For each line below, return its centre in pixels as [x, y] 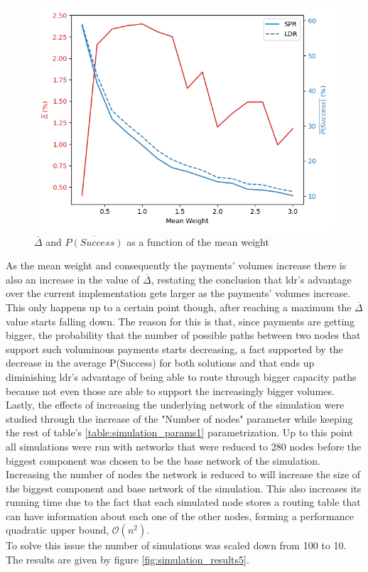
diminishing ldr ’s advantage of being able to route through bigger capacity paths [181, 376]
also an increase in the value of [73, 279]
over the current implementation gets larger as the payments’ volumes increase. [178, 293]
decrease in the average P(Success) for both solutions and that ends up [160, 363]
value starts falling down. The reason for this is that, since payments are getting [180, 321]
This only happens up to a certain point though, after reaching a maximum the [179, 307]
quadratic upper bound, [58, 530]
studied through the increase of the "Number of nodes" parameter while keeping [179, 418]
